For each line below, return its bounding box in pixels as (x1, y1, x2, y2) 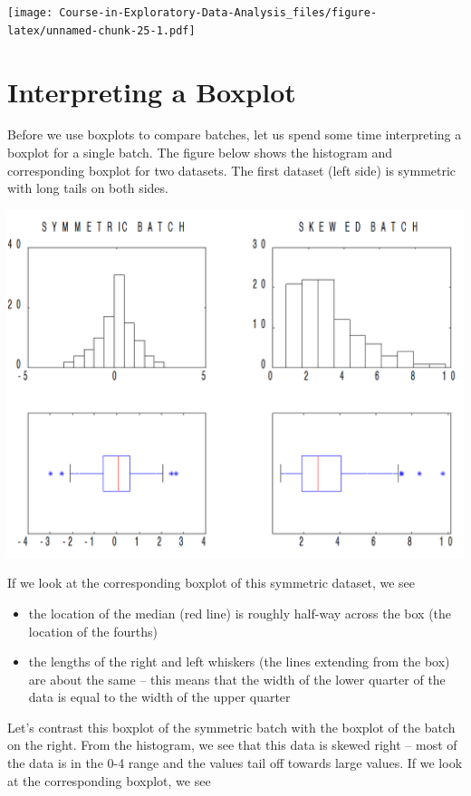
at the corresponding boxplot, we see (7, 771, 211, 790)
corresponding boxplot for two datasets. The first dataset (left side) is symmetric (7, 160, 457, 179)
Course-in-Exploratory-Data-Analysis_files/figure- (59, 6, 378, 19)
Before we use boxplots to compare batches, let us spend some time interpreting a (7, 125, 462, 144)
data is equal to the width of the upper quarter (28, 687, 291, 706)
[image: (7, 6, 53, 19)
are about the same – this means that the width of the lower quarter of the (28, 669, 446, 688)
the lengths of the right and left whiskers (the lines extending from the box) (28, 652, 450, 671)
